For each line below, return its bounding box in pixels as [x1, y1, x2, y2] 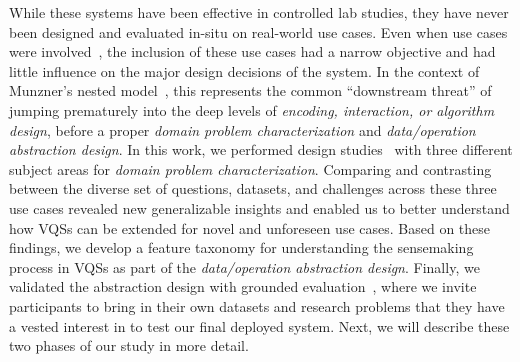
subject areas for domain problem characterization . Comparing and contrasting [9, 158, 492, 179]
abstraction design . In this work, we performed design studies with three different [9, 139, 513, 160]
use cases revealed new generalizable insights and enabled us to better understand [9, 197, 510, 218]
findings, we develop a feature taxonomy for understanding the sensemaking [9, 237, 474, 258]
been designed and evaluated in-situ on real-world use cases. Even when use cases [9, 21, 508, 42]
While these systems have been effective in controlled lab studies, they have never [9, 2, 509, 22]
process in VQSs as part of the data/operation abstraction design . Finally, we [9, 256, 480, 277]
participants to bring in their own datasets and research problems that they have [9, 295, 505, 316]
